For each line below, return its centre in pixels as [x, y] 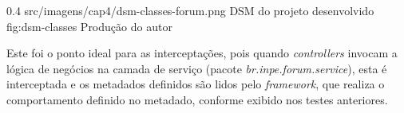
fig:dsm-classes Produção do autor [89, 26]
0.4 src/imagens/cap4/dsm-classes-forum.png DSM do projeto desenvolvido [190, 10]
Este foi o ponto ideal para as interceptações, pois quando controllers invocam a [202, 53]
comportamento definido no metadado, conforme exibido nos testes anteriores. [197, 99]
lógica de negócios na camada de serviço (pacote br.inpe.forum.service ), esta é [197, 68]
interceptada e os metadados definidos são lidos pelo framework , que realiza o [196, 84]
